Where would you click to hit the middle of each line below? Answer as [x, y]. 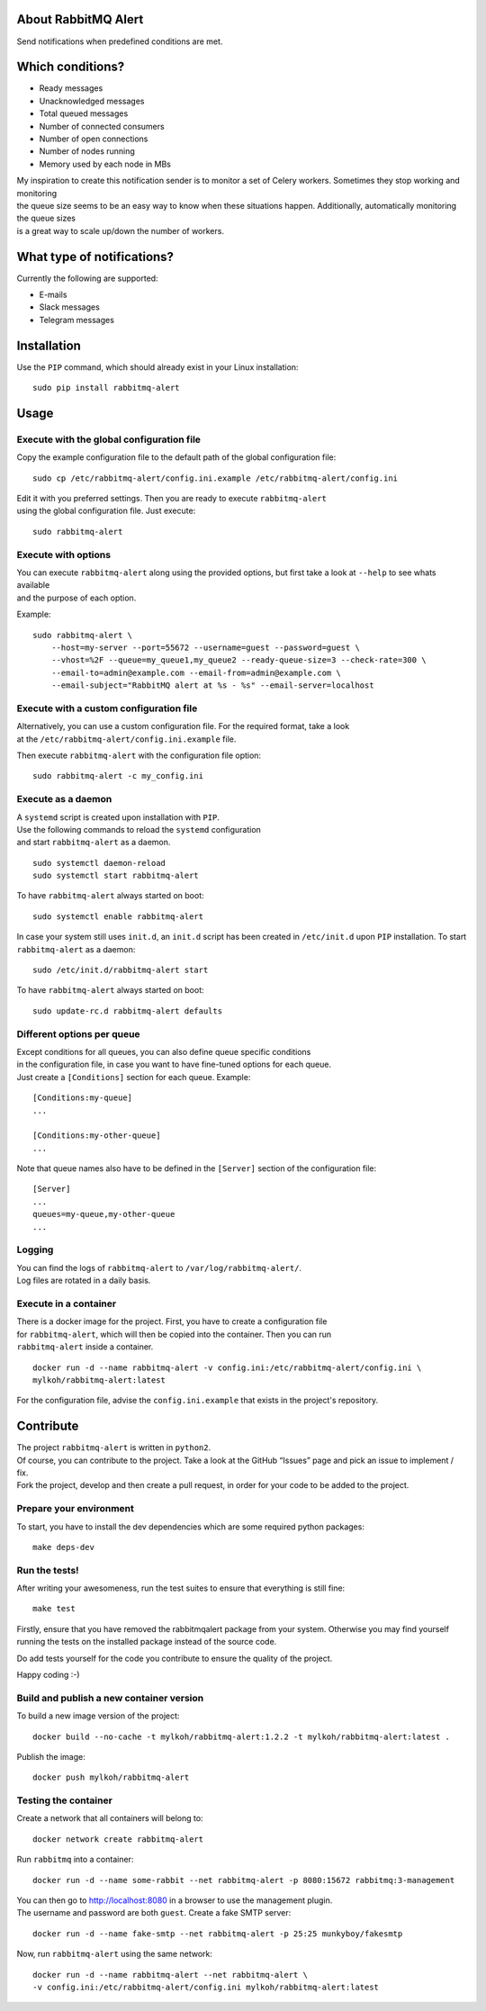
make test [54, 1609]
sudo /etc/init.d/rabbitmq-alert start [121, 970]
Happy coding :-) [48, 1674]
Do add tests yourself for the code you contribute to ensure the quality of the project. [175, 1658]
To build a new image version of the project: [98, 1716]
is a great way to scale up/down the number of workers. [121, 230]
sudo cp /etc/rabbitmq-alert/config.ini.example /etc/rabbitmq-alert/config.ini [216, 478]
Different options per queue [78, 1033]
